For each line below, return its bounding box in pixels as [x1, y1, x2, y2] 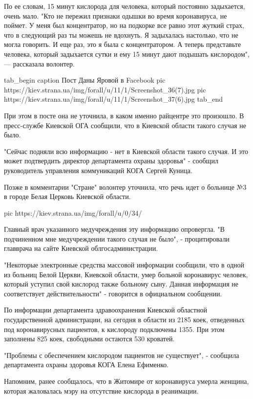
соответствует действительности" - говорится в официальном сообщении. [4, 288, 222, 298]
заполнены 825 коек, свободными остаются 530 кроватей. [4, 333, 175, 344]
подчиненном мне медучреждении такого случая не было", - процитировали [4, 233, 230, 244]
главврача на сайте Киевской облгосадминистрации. [4, 243, 158, 253]
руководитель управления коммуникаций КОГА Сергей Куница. [4, 165, 192, 175]
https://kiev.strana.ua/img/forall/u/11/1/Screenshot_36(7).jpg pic [4, 84, 206, 94]
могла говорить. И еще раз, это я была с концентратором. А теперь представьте [4, 39, 241, 49]
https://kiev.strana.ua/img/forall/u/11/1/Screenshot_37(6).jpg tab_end [4, 94, 223, 104]
